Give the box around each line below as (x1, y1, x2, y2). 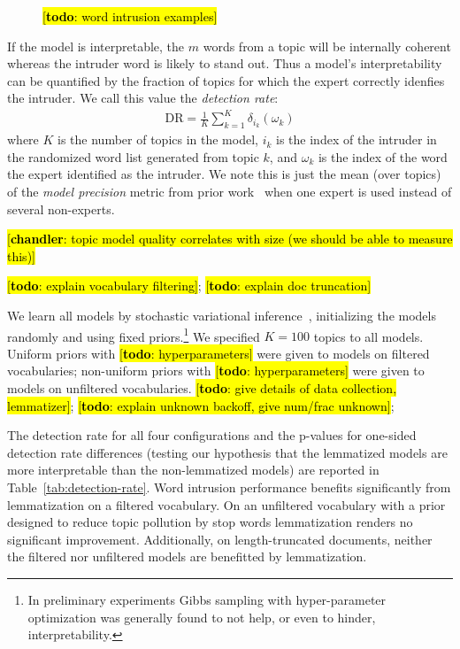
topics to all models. (313, 327, 424, 345)
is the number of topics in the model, (57, 130, 258, 149)
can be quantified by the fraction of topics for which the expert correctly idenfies (7, 71, 445, 89)
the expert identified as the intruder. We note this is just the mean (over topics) (7, 165, 441, 183)
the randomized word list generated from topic (7, 147, 259, 166)
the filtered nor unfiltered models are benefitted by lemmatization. (7, 547, 367, 566)
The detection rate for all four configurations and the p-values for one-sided (7, 426, 417, 444)
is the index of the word (318, 147, 448, 166)
